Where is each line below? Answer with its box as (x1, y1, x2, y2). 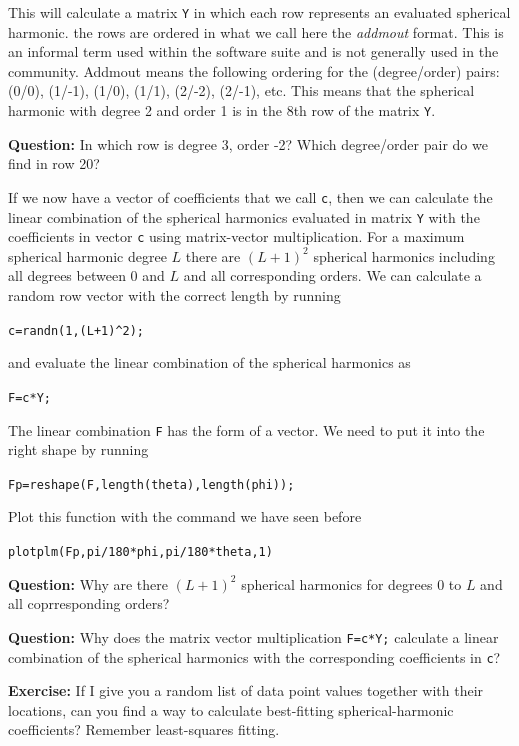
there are (185, 245, 241, 266)
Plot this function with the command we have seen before (8, 506, 362, 527)
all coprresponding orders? (8, 593, 170, 614)
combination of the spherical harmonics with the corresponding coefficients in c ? (8, 646, 501, 667)
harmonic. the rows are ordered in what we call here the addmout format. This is (8, 21, 504, 42)
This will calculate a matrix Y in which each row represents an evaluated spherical (8, 2, 511, 22)
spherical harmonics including (313, 245, 495, 266)
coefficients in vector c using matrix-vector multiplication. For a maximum (8, 226, 465, 247)
